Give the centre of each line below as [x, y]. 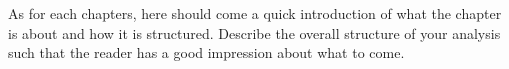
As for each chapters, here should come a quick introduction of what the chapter [255, 13]
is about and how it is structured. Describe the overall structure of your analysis [254, 32]
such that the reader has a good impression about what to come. [206, 52]
